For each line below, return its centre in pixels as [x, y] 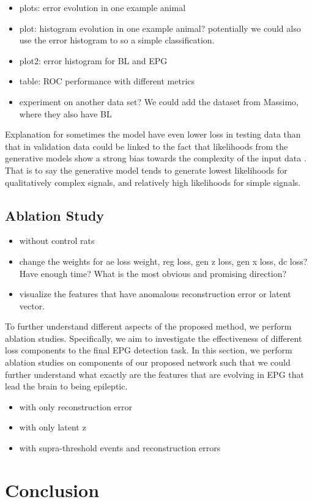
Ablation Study [55, 215]
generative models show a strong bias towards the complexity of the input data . [156, 158]
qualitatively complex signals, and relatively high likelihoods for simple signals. [153, 182]
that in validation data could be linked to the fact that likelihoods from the [147, 146]
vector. [32, 305]
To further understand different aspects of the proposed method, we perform [148, 326]
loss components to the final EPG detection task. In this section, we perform [149, 350]
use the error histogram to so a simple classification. [117, 40]
